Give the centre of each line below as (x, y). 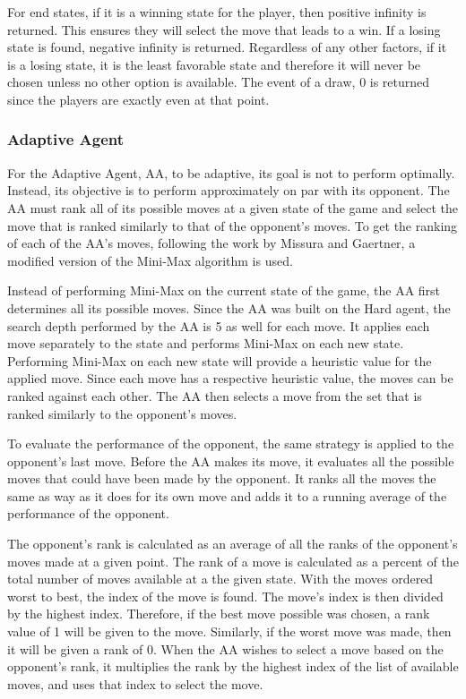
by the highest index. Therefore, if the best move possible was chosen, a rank (219, 614)
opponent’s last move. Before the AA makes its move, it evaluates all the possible (231, 460)
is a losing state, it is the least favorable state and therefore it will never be (214, 64)
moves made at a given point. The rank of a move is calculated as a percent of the (233, 561)
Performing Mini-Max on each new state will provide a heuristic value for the (220, 360)
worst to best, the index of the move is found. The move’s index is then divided (225, 596)
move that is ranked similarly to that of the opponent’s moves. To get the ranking (233, 225)
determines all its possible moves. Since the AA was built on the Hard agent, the (229, 307)
